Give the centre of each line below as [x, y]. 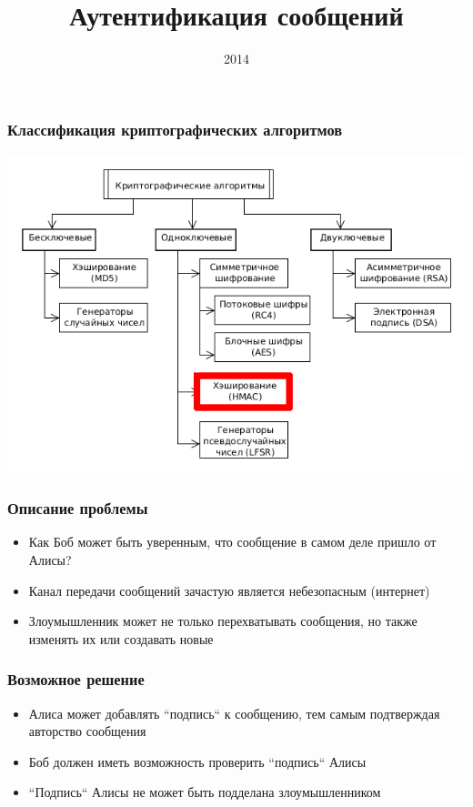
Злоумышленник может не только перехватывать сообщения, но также [223, 621]
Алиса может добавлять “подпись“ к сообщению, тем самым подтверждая [234, 713]
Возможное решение [76, 679]
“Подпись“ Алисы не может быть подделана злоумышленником [205, 792]
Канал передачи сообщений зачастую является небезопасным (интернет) [229, 590]
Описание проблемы [78, 508]
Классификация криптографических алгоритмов [175, 129]
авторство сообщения [87, 731]
